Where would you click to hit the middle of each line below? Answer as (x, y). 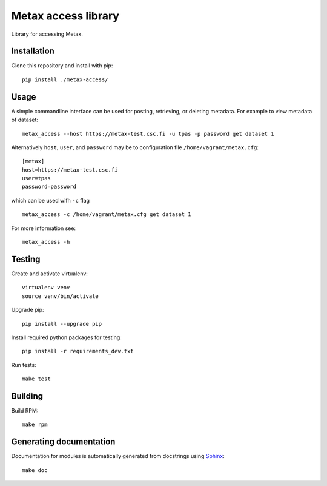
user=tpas (36, 178)
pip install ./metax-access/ (65, 79)
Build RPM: (25, 410)
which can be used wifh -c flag (51, 200)
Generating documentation (63, 442)
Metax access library (65, 16)
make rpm (35, 424)
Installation (33, 51)
